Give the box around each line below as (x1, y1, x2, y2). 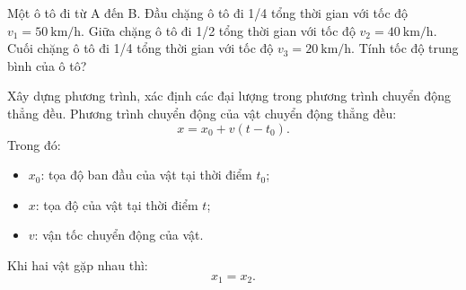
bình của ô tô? (7, 56, 87, 75)
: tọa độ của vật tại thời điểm (35, 195, 198, 214)
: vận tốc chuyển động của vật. (34, 225, 204, 244)
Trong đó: (7, 135, 61, 154)
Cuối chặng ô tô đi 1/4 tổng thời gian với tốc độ (7, 39, 274, 57)
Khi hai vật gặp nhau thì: (7, 255, 148, 274)
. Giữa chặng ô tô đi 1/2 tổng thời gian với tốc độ (81, 21, 356, 40)
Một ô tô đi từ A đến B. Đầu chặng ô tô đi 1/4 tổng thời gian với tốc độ (7, 4, 409, 22)
